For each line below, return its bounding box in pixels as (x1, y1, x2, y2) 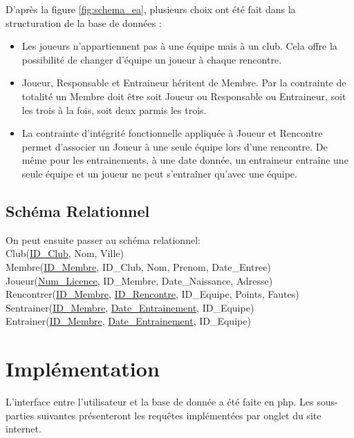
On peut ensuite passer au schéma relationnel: (6, 232, 201, 247)
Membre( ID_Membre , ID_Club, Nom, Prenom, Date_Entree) (6, 259, 271, 274)
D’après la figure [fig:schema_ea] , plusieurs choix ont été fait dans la (6, 2, 296, 16)
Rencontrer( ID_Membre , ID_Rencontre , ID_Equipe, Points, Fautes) (6, 287, 299, 301)
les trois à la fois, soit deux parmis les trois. (21, 102, 207, 117)
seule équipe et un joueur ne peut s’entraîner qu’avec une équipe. (21, 166, 297, 180)
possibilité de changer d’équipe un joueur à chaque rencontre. (21, 52, 282, 66)
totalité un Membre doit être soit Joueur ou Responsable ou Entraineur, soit (21, 88, 346, 103)
